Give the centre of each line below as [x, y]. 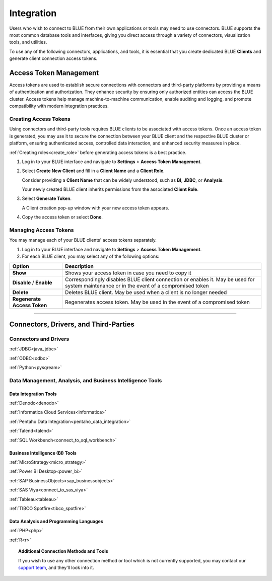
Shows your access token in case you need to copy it [128, 273]
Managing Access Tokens [42, 230]
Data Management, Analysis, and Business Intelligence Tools [86, 380]
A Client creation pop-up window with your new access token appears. [96, 208]
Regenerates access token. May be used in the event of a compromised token [157, 302]
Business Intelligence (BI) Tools [43, 453]
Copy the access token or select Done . [62, 217]
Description [79, 266]
